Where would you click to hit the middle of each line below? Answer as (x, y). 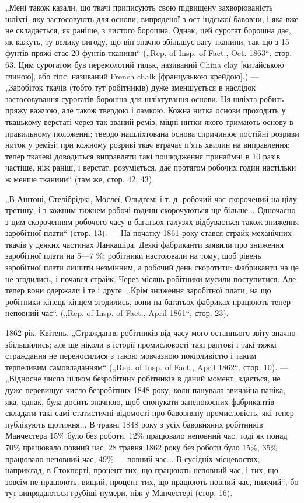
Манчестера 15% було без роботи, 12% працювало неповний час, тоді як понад (146, 436)
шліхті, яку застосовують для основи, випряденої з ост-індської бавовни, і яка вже (152, 18)
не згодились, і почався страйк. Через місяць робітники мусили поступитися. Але (151, 278)
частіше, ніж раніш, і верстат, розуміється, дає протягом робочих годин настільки (151, 167)
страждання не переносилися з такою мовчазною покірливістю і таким (131, 355)
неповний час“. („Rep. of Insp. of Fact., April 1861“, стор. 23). (117, 313)
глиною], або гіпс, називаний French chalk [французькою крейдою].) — (132, 76)
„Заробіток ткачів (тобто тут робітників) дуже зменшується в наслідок (130, 87)
